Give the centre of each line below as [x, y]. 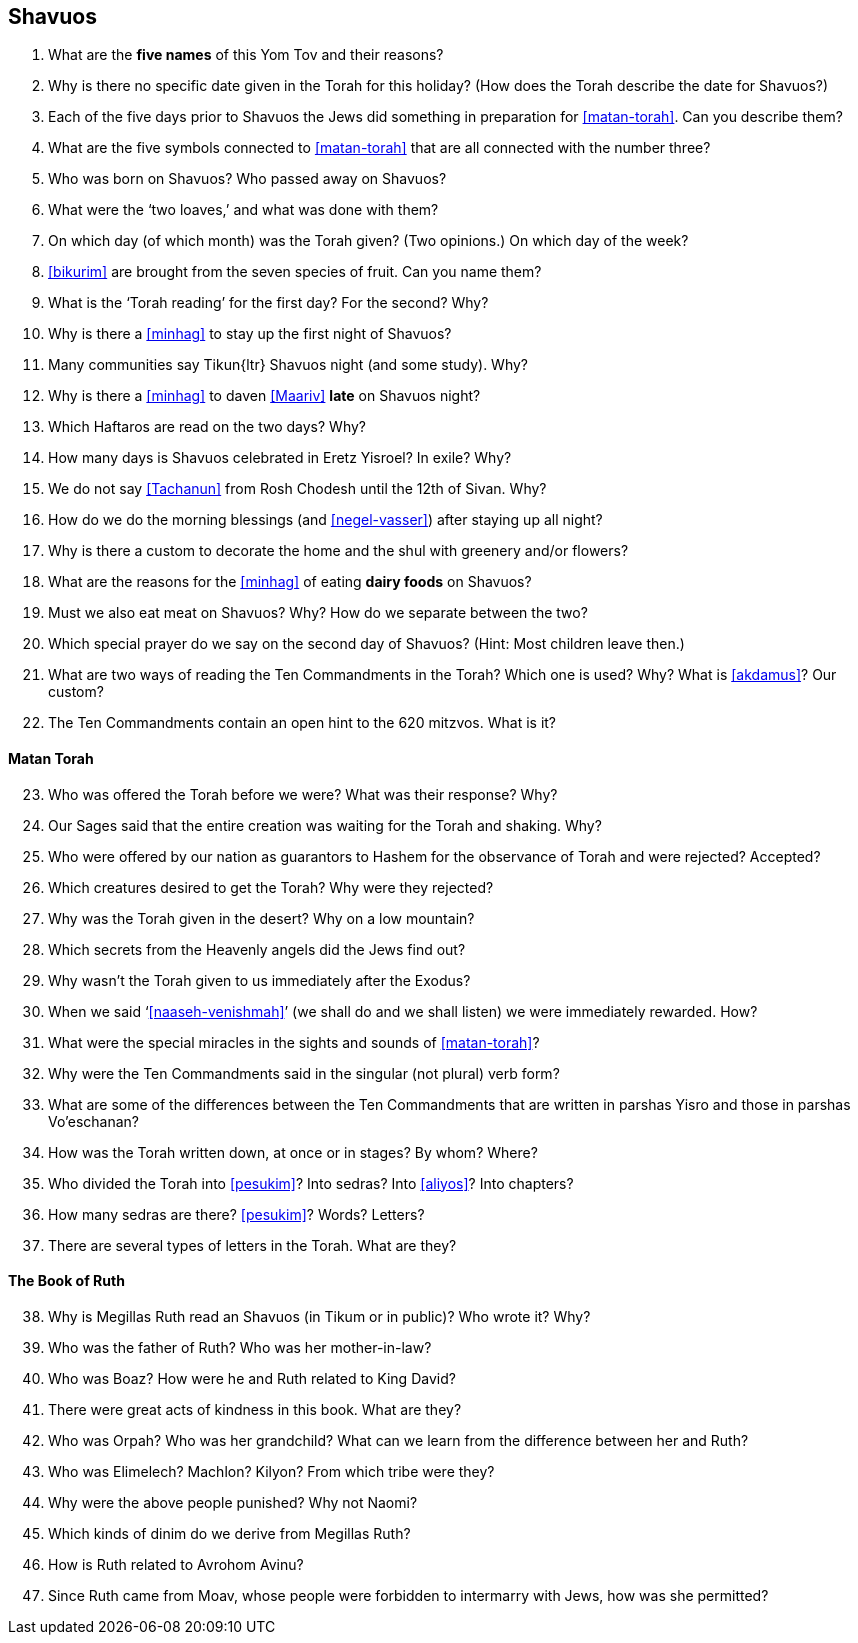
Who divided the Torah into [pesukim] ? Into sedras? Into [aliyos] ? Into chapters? [311, 1183]
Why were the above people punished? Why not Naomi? [233, 1502]
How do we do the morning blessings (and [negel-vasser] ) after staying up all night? [325, 520]
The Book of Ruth [66, 1281]
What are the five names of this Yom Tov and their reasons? [246, 55]
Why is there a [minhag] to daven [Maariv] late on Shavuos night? [264, 396]
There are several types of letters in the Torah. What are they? [252, 1245]
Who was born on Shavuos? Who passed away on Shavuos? [247, 179]
